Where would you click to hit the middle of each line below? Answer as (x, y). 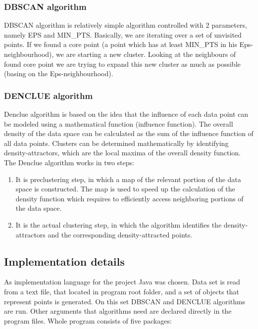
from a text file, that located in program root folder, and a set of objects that (122, 291)
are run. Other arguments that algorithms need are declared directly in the (118, 311)
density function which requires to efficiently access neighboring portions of (129, 198)
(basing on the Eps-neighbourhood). (59, 73)
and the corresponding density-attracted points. (120, 234)
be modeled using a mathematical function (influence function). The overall (119, 123)
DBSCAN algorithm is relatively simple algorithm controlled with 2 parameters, (126, 25)
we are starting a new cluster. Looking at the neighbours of (146, 54)
